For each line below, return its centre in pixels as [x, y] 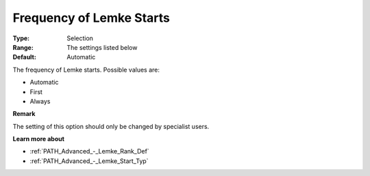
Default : [25, 57]
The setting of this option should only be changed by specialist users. [111, 126]
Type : [21, 38]
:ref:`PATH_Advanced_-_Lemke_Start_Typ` [89, 161]
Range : [23, 47]
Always [40, 101]
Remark [24, 114]
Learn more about [39, 139]
